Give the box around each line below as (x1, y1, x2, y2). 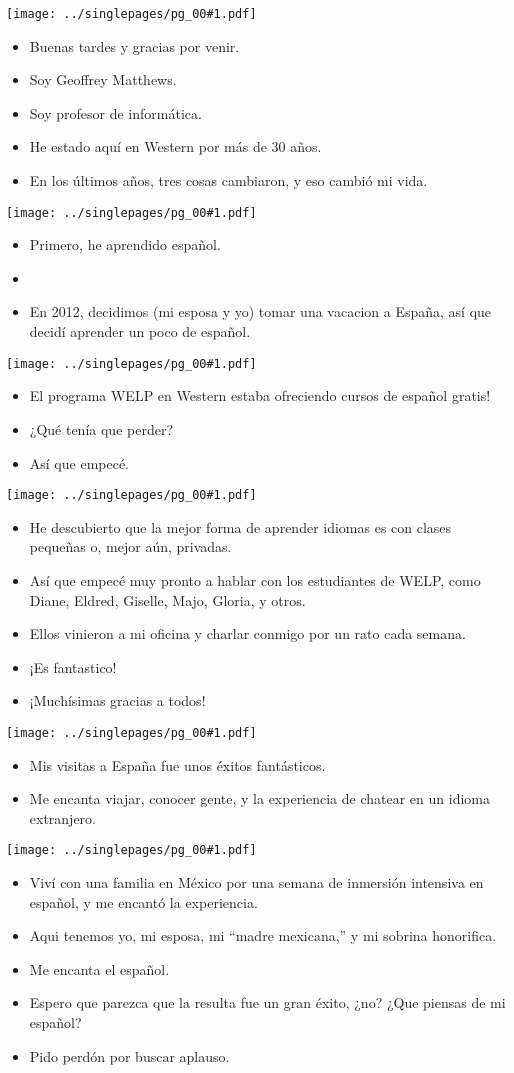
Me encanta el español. (29, 958, 170, 979)
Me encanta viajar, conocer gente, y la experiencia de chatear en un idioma (29, 788, 490, 809)
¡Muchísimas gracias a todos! (29, 690, 206, 711)
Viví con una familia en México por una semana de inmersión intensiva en (29, 872, 484, 892)
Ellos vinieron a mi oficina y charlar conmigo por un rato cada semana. (29, 623, 466, 644)
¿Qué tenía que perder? (29, 418, 173, 439)
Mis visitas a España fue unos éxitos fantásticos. (29, 754, 326, 775)
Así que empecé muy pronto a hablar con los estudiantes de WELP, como (29, 569, 481, 590)
